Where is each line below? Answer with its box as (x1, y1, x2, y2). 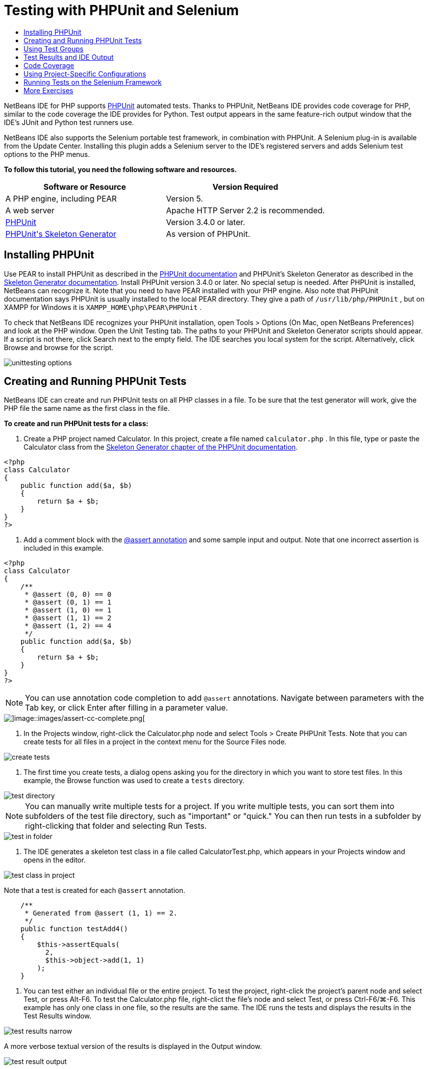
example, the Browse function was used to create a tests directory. (24, 776, 245, 785)
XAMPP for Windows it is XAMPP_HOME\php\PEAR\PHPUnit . (4, 303, 202, 311)
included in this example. (24, 544, 104, 553)
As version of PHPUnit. (166, 229, 250, 239)
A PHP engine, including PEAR (5, 193, 117, 204)
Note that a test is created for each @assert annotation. (4, 886, 185, 895)
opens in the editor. (24, 856, 86, 865)
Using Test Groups (24, 44, 84, 53)
